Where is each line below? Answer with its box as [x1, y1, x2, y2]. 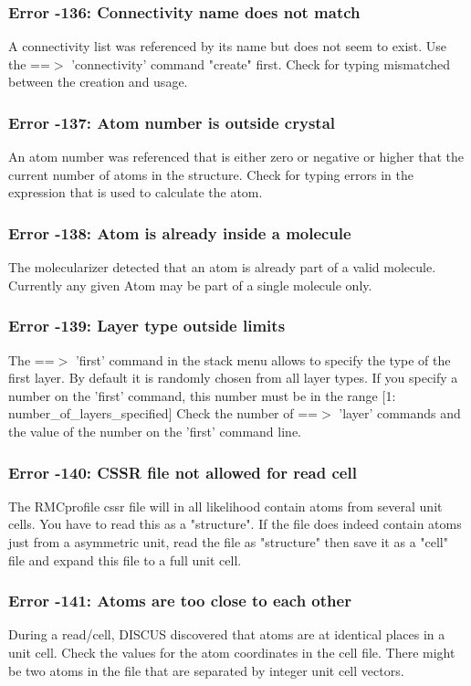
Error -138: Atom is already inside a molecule [8, 221, 351, 244]
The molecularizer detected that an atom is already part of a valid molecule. [8, 258, 436, 277]
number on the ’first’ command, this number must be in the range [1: [8, 385, 396, 405]
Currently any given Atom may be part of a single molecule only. [8, 275, 372, 294]
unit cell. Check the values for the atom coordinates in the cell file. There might [8, 643, 455, 661]
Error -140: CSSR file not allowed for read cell [8, 460, 357, 483]
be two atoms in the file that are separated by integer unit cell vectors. [8, 660, 404, 680]
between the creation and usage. [8, 72, 188, 91]
